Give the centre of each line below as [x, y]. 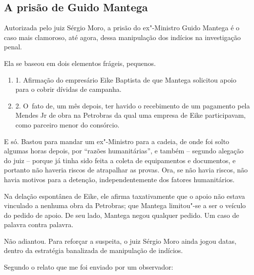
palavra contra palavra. [39, 224]
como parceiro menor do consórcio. [67, 124]
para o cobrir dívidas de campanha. [68, 89]
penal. [13, 47]
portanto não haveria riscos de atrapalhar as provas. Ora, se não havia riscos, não [126, 170]
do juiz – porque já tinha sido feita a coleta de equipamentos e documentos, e [120, 160]
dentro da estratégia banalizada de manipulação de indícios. [94, 250]
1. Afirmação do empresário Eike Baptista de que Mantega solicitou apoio [126, 79]
